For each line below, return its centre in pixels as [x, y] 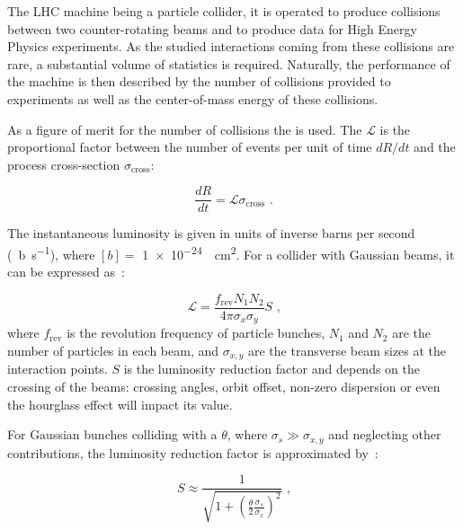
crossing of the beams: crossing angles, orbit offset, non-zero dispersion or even [224, 386]
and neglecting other [385, 434]
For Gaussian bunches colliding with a [112, 434]
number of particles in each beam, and [113, 350]
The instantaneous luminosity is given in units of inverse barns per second [211, 233]
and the [435, 147]
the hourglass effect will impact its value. [120, 404]
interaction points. [58, 369]
